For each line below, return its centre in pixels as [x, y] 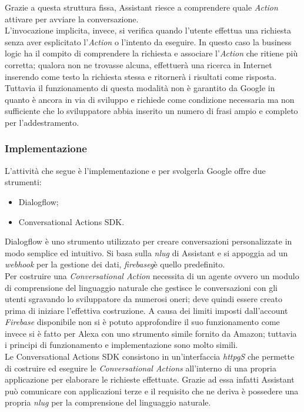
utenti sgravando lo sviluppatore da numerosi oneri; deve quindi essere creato [143, 299]
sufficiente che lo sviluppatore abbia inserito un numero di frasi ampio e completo [151, 111]
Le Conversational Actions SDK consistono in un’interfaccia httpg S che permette [150, 356]
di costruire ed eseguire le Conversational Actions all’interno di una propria [141, 368]
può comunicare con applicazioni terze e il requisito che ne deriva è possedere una [152, 391]
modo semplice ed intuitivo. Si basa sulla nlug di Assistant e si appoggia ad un [146, 252]
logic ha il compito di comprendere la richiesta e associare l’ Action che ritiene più [151, 53]
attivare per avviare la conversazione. [72, 19]
